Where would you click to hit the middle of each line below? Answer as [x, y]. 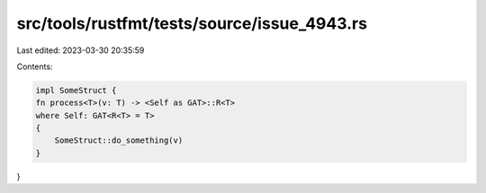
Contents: [35, 66]
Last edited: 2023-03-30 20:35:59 [81, 50]
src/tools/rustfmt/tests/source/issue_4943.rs [192, 23]
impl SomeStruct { [76, 90]
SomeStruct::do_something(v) [119, 140]
